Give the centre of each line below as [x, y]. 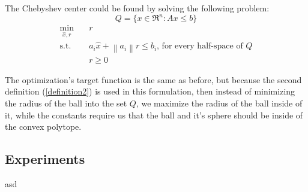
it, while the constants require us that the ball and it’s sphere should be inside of [154, 115]
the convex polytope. [43, 127]
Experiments [45, 159]
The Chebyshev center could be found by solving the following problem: [137, 8]
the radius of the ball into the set [66, 103]
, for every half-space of [200, 46]
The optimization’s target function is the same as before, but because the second [153, 79]
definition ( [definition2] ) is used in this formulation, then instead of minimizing [150, 91]
